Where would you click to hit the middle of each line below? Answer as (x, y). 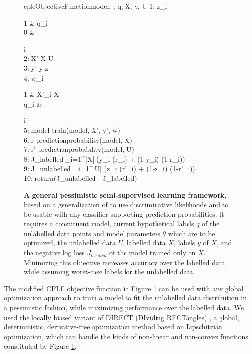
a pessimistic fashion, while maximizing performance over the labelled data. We (124, 308)
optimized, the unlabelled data (70, 243)
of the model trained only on (153, 252)
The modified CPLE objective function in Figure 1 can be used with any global (124, 288)
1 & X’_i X (41, 94)
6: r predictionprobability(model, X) (78, 139)
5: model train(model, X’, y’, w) (72, 130)
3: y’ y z (36, 68)
